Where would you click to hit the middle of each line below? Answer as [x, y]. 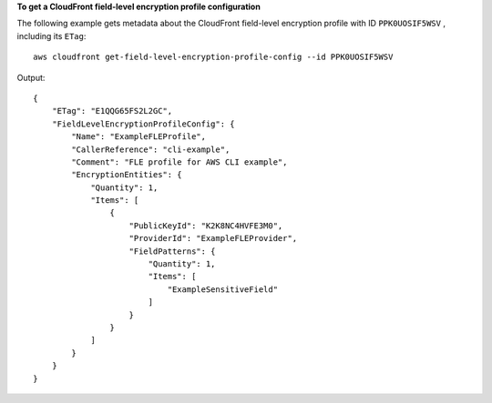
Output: [31, 77]
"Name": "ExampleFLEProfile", [139, 137]
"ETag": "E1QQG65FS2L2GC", [112, 111]
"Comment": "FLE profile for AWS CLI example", [179, 162]
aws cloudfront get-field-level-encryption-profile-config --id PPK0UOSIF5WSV [213, 57]
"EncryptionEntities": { [127, 175]
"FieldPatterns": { [172, 251]
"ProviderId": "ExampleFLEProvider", [213, 238]
